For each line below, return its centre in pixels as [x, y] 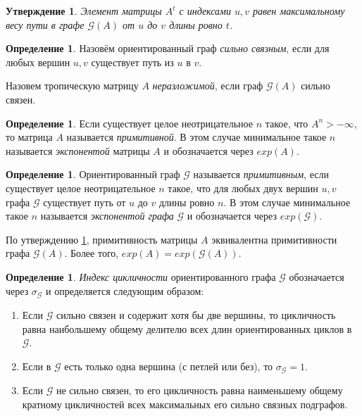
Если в [37, 366]
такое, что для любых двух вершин [243, 188]
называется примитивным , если [261, 174]
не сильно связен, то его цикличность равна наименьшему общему [199, 390]
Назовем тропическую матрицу [72, 86]
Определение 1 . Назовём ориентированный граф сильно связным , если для [168, 48]
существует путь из [132, 62]
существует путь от [85, 202]
